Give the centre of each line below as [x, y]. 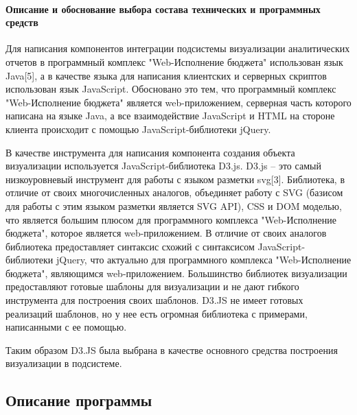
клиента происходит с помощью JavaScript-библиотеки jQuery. [138, 129]
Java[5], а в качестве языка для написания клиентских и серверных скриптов [166, 75]
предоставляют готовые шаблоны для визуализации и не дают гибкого [152, 286]
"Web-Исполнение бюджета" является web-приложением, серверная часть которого [178, 102]
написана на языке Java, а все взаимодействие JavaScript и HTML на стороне [170, 116]
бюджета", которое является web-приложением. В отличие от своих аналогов [166, 233]
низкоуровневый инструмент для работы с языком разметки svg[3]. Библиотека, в [175, 179]
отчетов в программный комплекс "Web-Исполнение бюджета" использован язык [174, 61]
